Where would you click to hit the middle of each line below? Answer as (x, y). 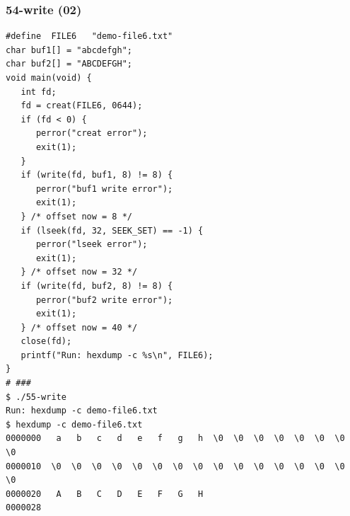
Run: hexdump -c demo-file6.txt (82, 411)
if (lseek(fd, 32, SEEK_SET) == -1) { (112, 230)
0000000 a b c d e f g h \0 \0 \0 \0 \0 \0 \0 (175, 438)
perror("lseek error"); (92, 245)
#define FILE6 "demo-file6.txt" (89, 36)
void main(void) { (49, 78)
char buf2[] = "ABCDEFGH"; (69, 64)
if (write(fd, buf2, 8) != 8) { (97, 286)
